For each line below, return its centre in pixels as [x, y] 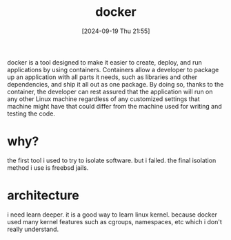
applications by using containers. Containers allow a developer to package [113, 69]
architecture [43, 196]
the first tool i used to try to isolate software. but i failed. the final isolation [112, 160]
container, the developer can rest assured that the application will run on [110, 91]
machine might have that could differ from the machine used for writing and [114, 106]
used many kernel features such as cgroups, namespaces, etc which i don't [114, 221]
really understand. [33, 229]
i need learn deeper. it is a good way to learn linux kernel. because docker [112, 215]
